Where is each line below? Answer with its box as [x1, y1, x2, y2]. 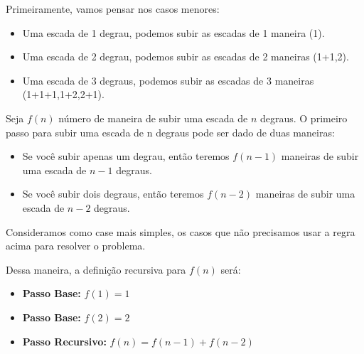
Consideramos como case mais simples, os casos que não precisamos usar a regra [6, 224, 355, 239]
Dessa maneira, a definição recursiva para [6, 262, 186, 277]
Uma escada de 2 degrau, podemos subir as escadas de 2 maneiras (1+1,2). [22, 49, 349, 64]
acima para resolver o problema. [6, 238, 146, 253]
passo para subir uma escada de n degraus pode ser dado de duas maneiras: [6, 124, 335, 139]
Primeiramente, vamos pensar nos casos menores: [6, 1, 220, 16]
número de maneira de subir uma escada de [58, 110, 248, 125]
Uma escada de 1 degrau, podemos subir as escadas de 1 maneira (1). [22, 25, 325, 40]
